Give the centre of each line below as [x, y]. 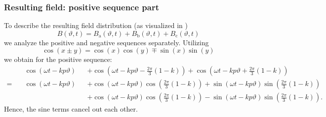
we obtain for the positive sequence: [58, 59]
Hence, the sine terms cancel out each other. [71, 109]
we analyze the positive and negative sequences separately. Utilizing [106, 42]
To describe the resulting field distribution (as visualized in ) [96, 25]
